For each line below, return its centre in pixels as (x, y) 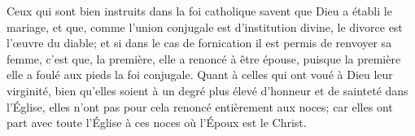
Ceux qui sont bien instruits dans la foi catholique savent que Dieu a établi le (199, 11)
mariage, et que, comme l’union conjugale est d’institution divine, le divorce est (205, 26)
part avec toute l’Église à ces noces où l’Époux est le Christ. (157, 123)
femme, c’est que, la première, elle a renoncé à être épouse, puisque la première (204, 58)
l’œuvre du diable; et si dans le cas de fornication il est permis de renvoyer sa (199, 43)
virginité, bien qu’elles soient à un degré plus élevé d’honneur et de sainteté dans (207, 90)
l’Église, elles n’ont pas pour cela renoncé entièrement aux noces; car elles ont (200, 106)
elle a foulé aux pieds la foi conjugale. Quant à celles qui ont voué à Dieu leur (200, 75)
